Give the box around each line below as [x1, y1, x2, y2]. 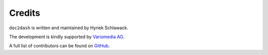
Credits [9, 7, 41, 18]
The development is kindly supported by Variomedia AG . [9, 34, 125, 40]
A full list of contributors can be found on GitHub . [9, 43, 110, 49]
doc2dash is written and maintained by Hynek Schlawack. [9, 25, 129, 31]
